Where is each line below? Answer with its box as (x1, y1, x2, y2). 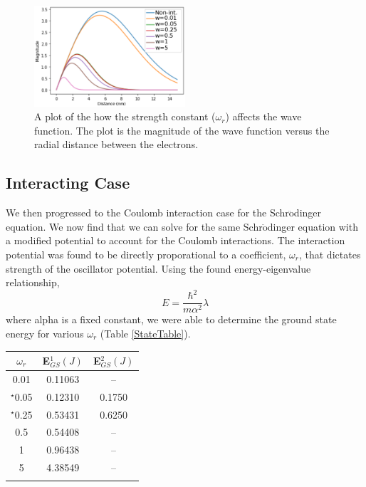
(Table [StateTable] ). (100, 325, 191, 340)
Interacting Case (6, 172, 130, 194)
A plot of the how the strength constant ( (34, 109, 216, 124)
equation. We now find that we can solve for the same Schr (6, 219, 263, 234)
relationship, (6, 275, 60, 290)
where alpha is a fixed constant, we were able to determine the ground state (6, 312, 337, 327)
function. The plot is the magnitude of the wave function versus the (34, 122, 330, 137)
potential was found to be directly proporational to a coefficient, (6, 246, 286, 261)
